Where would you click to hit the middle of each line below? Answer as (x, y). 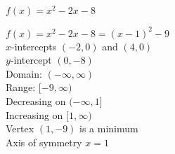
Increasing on (34, 114)
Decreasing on (36, 100)
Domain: (24, 73)
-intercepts (34, 46)
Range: (21, 87)
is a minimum (109, 128)
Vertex (20, 128)
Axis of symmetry (44, 142)
